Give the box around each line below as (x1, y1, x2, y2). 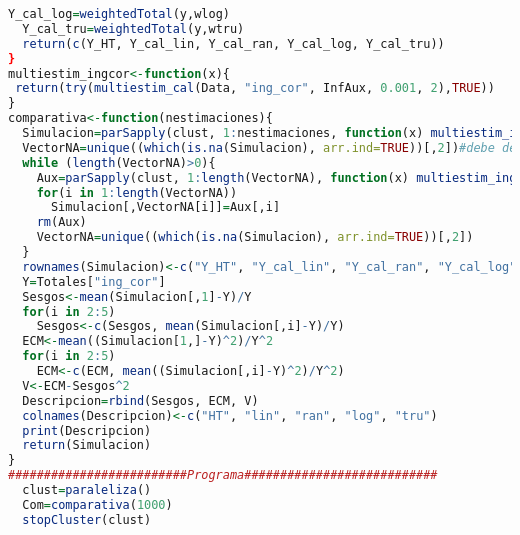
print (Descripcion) (22, 423, 152, 438)
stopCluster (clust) (22, 512, 152, 527)
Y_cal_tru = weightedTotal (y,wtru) (22, 21, 245, 36)
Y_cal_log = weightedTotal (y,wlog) (8, 7, 230, 21)
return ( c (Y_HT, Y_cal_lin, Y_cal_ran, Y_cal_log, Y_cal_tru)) (22, 36, 445, 51)
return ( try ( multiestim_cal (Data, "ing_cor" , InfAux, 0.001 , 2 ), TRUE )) (15, 81, 495, 96)
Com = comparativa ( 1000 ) (22, 497, 173, 512)
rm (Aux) (36, 215, 87, 230)
